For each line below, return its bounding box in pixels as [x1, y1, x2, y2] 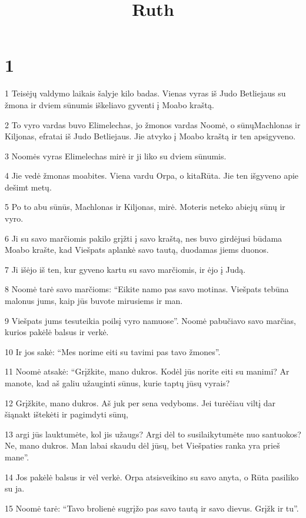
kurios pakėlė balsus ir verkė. [5, 326, 109, 338]
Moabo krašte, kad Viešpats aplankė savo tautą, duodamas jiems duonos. [5, 243, 269, 256]
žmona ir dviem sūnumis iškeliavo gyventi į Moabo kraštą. [5, 98, 214, 111]
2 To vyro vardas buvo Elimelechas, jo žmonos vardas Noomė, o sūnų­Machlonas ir [5, 118, 301, 131]
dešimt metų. [5, 181, 52, 193]
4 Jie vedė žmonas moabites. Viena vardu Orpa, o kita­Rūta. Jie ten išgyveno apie [5, 169, 299, 182]
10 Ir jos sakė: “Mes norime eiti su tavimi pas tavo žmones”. [5, 345, 221, 357]
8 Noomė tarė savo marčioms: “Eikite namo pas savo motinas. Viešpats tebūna [5, 283, 289, 295]
